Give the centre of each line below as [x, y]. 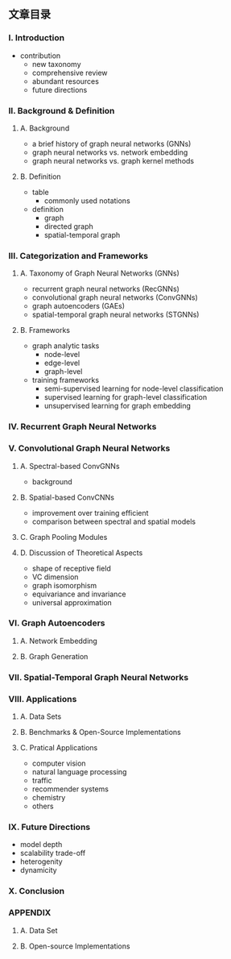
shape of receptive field [71, 568]
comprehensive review [70, 73]
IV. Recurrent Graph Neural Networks [82, 427]
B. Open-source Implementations [75, 946]
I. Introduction [37, 38]
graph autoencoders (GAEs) [78, 306]
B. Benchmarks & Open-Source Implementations [100, 733]
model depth [41, 845]
